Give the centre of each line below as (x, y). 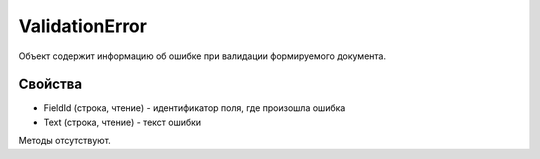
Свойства (50, 84)
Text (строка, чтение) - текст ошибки (122, 122)
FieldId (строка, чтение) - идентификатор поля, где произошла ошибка (194, 108)
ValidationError (82, 26)
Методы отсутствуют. (65, 141)
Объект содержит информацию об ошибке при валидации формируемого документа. (202, 56)
